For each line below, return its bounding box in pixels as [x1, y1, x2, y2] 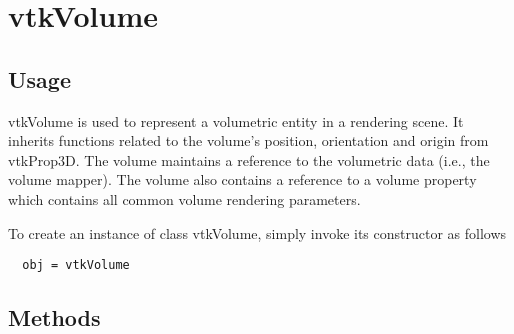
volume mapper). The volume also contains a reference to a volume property [8, 169, 477, 190]
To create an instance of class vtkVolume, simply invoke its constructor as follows [8, 222, 507, 243]
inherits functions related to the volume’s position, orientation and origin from [8, 130, 489, 151]
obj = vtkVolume [22, 258, 130, 273]
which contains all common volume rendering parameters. [8, 188, 361, 209]
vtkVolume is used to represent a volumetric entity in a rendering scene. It [8, 110, 464, 131]
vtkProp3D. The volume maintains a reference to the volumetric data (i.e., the [8, 149, 490, 170]
